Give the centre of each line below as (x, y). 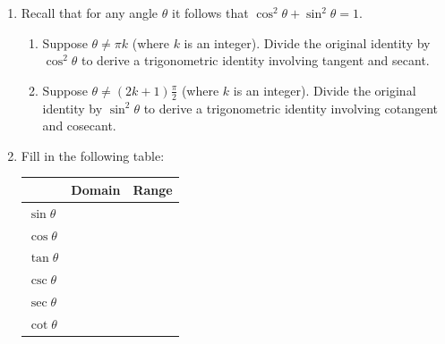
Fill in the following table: (93, 155)
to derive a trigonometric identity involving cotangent (291, 108)
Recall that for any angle (90, 13)
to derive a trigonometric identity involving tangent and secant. (256, 60)
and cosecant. (79, 126)
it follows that (210, 13)
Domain (96, 189)
